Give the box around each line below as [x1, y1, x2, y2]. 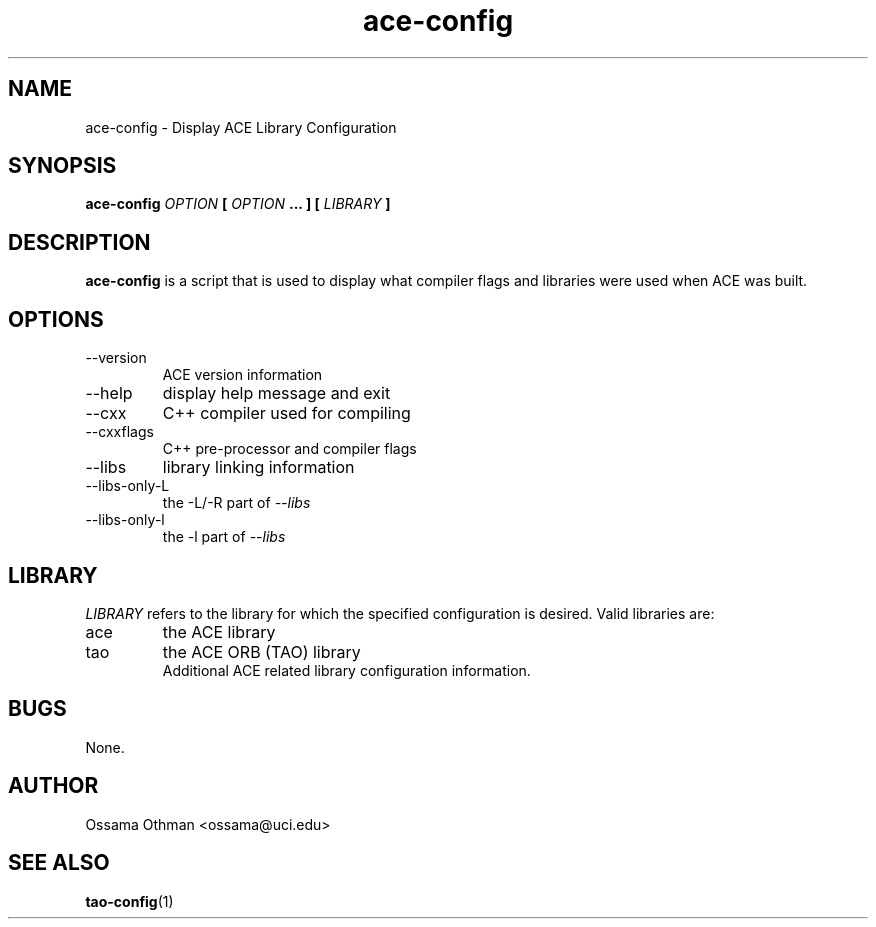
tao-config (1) [85, 892, 174, 910]
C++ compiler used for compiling [162, 403, 411, 424]
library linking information [162, 457, 355, 478]
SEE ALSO [8, 850, 110, 876]
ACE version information [162, 366, 323, 384]
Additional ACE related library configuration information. [162, 661, 531, 679]
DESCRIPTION [8, 229, 151, 255]
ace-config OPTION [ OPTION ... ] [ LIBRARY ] [85, 195, 391, 213]
